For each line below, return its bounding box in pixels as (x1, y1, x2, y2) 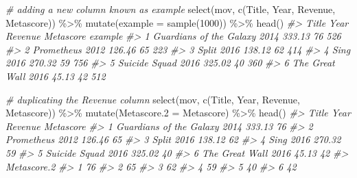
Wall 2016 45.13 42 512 (5, 68, 106, 83)
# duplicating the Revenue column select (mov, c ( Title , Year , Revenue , (5, 92, 300, 106)
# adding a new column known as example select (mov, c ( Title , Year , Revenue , (5, 2, 336, 16)
